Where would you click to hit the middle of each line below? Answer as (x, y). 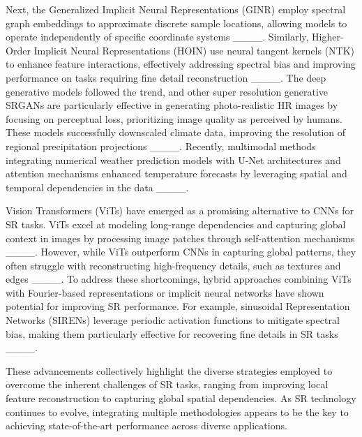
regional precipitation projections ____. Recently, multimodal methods (161, 146)
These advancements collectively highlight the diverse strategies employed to (169, 370)
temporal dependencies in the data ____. (97, 187)
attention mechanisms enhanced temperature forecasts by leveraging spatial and (176, 173)
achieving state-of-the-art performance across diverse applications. (146, 425)
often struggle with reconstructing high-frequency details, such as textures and (173, 265)
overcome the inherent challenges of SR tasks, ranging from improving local (167, 384)
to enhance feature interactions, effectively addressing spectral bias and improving (181, 64)
